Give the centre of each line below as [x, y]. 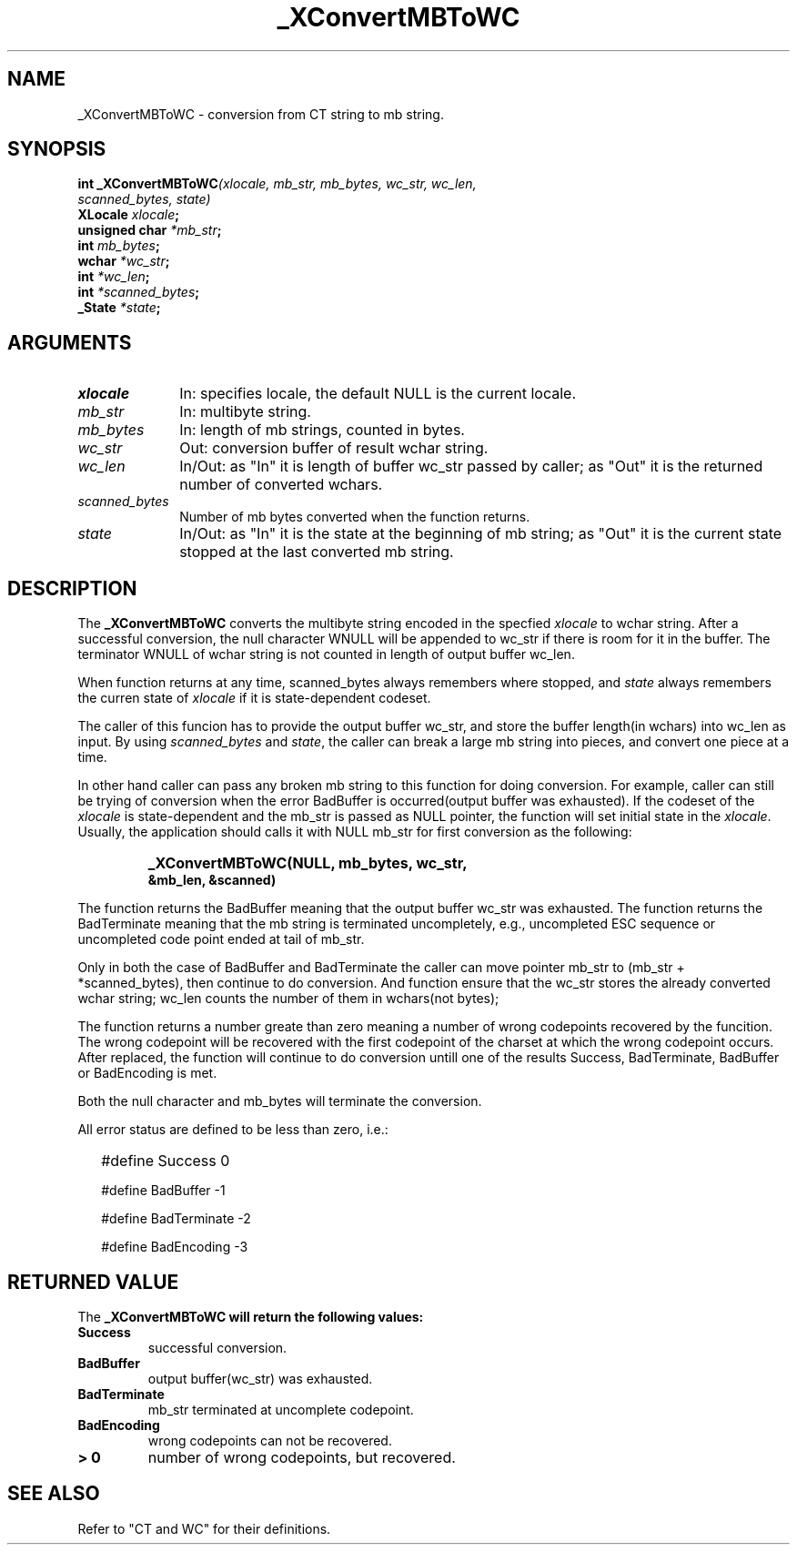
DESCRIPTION [72, 588]
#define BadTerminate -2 [176, 1219]
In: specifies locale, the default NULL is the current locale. [378, 394]
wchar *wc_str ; [124, 261]
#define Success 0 [166, 1161]
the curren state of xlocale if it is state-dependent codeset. [254, 698]
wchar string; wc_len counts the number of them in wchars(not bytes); [288, 999]
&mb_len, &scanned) [212, 880]
